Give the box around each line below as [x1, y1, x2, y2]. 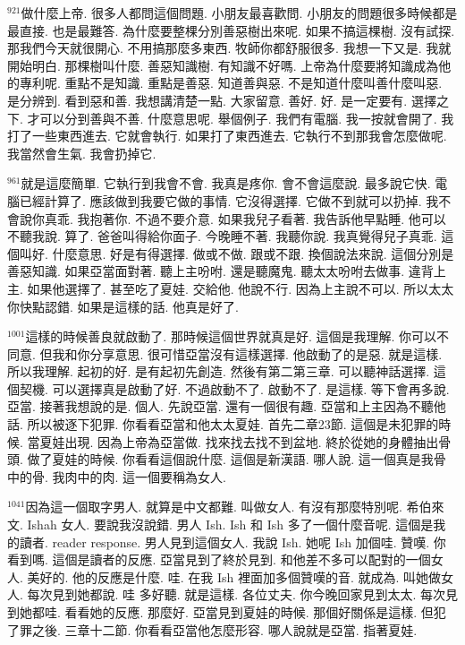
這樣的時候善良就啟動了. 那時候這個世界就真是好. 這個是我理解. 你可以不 [25, 327, 450, 346]
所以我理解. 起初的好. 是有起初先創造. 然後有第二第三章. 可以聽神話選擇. [7, 362, 430, 381]
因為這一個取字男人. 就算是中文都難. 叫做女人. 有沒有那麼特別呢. [25, 497, 402, 516]
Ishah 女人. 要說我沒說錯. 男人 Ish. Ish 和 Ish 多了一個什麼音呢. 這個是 [27, 515, 434, 534]
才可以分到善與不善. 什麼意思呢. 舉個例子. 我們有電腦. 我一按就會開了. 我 [27, 108, 454, 127]
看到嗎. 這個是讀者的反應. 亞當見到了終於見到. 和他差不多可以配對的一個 [7, 550, 431, 569]
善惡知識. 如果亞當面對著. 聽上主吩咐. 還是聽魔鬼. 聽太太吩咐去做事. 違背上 [7, 262, 446, 280]
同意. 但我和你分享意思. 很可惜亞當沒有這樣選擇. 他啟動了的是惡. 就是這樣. [7, 344, 443, 363]
